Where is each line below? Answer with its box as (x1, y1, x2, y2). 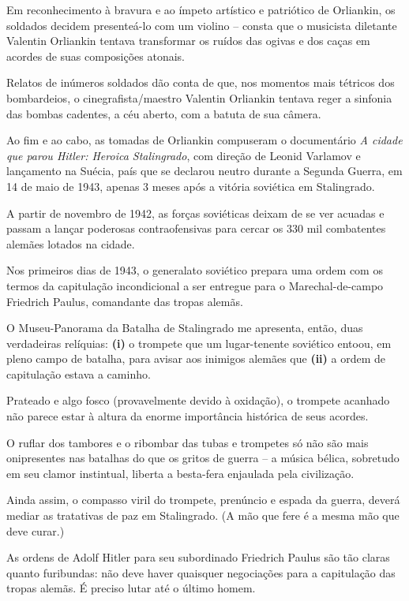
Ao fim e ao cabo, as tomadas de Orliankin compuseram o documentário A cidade (6, 132, 403, 148)
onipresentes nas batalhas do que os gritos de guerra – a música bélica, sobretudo (6, 450, 400, 466)
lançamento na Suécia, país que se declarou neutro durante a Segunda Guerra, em (6, 162, 403, 179)
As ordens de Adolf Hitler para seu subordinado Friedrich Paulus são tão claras (6, 549, 390, 566)
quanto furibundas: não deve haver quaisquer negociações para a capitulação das (6, 564, 396, 580)
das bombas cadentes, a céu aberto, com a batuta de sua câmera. (6, 105, 321, 121)
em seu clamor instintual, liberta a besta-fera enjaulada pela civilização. (6, 465, 355, 481)
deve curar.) (6, 522, 65, 539)
